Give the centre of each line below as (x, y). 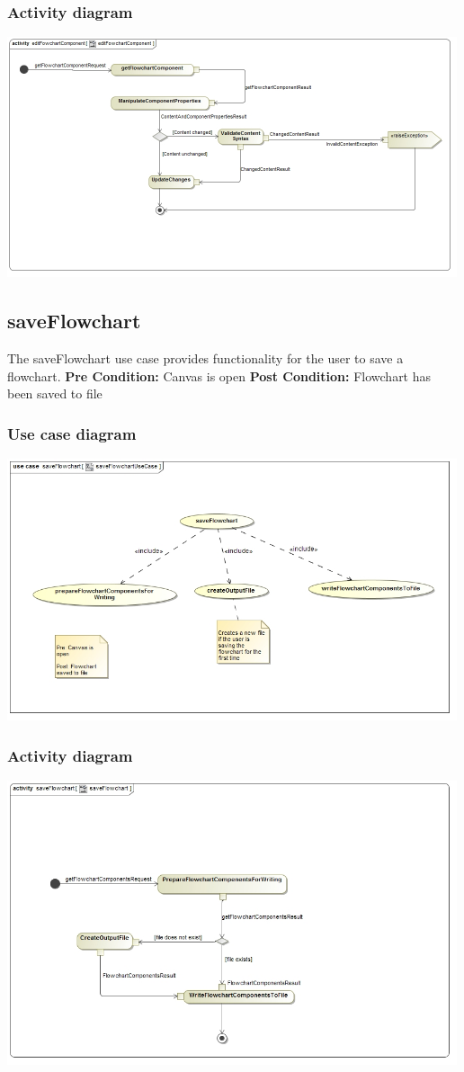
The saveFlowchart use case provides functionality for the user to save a (205, 358)
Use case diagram (72, 433)
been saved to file (55, 393)
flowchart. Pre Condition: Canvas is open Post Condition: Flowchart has (219, 375)
